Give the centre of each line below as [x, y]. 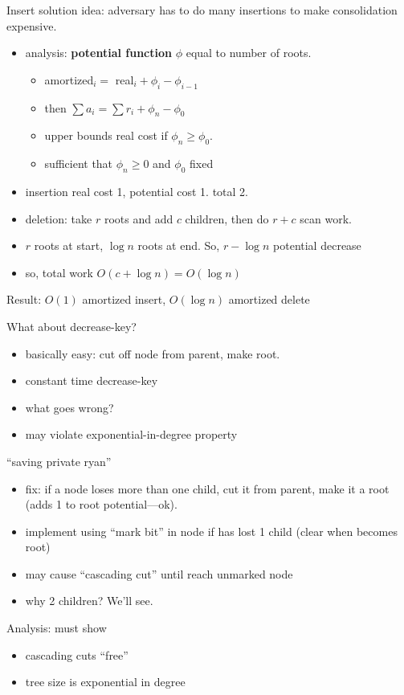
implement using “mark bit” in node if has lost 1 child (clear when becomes [211, 531]
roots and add [139, 218]
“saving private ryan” [59, 461]
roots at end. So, [179, 245]
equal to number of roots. [249, 53]
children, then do [227, 218]
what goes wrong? [69, 407]
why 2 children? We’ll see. [89, 601]
